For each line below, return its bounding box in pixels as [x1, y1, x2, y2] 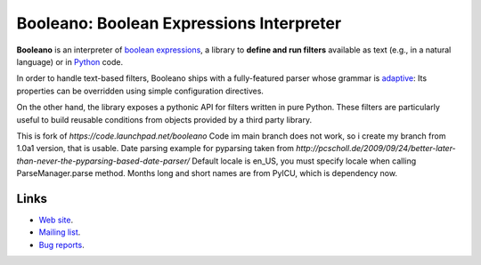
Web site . [38, 214, 74, 225]
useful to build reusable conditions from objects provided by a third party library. [16, 114, 312, 124]
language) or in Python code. [16, 56, 124, 67]
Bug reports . [38, 239, 85, 250]
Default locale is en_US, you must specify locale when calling [192, 156, 417, 166]
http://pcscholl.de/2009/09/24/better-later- [295, 143, 456, 154]
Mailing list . [38, 227, 81, 237]
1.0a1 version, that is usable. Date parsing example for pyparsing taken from [16, 143, 294, 154]
